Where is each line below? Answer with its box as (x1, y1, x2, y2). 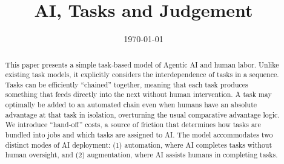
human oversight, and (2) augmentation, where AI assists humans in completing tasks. (5, 150, 278, 160)
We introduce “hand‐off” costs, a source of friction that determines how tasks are (5, 119, 261, 130)
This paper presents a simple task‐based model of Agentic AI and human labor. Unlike (5, 59, 279, 69)
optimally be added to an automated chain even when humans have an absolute (5, 99, 257, 110)
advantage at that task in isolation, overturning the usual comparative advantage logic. (5, 109, 280, 119)
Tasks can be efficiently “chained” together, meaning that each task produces (5, 79, 248, 89)
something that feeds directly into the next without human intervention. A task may (5, 89, 272, 99)
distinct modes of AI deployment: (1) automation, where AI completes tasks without (5, 139, 272, 150)
